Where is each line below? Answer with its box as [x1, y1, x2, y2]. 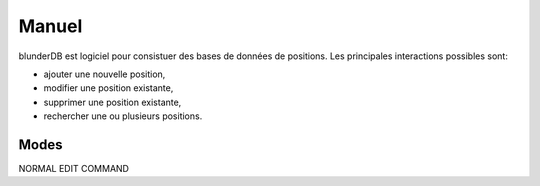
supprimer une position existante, [43, 96, 182, 108]
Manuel [18, 15, 83, 37]
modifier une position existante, [43, 82, 174, 94]
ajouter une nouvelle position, [43, 68, 166, 80]
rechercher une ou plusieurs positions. [43, 110, 203, 122]
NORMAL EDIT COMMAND [18, 163, 130, 175]
